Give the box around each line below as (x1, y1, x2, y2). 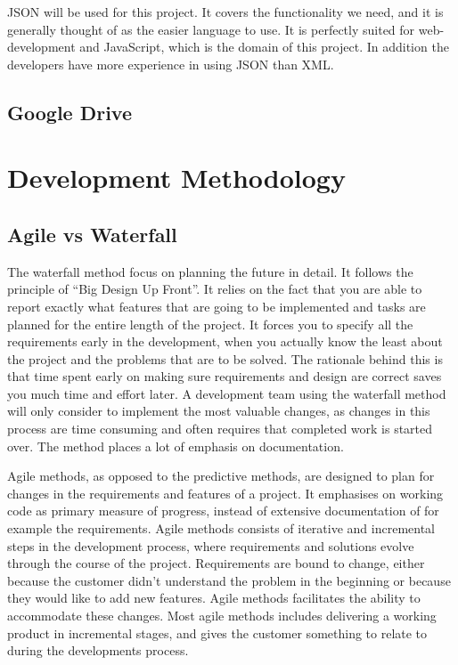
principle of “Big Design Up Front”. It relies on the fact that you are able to (7, 280, 422, 298)
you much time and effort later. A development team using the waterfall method (7, 384, 446, 402)
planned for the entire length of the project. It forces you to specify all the (7, 314, 413, 333)
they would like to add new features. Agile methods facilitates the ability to (7, 588, 421, 607)
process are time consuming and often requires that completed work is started (7, 419, 433, 438)
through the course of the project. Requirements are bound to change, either (7, 554, 425, 572)
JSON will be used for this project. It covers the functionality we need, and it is (7, 3, 444, 20)
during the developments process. (7, 641, 189, 660)
